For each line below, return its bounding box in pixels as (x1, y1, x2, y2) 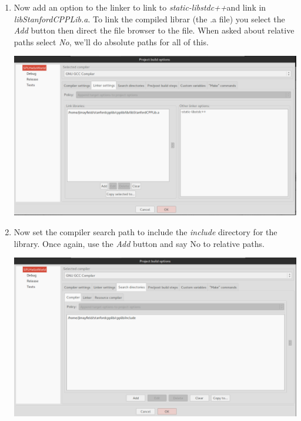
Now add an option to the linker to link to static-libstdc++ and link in (14, 1, 266, 13)
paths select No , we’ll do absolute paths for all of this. (14, 35, 209, 48)
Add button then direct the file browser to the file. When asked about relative (14, 24, 295, 36)
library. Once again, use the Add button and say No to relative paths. (14, 237, 265, 249)
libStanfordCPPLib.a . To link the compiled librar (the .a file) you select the (14, 12, 285, 25)
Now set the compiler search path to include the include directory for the (14, 226, 277, 238)
